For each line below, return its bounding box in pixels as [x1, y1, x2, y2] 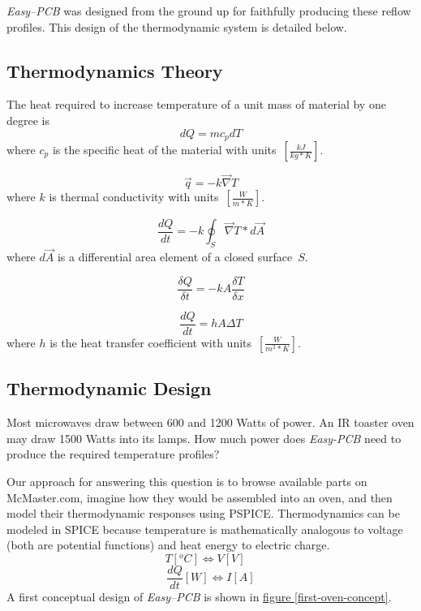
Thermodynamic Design [6, 376, 212, 401]
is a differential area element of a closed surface [57, 248, 293, 265]
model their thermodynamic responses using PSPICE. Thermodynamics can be [6, 505, 400, 522]
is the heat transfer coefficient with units [49, 333, 252, 351]
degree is [6, 111, 49, 128]
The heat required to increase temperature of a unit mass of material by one [6, 96, 386, 113]
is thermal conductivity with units [49, 188, 219, 205]
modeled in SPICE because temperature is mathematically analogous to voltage [6, 520, 403, 537]
